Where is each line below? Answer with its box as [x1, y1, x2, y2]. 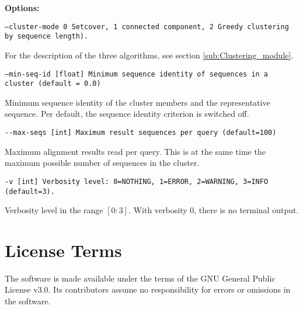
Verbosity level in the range [5, 204, 103, 216]
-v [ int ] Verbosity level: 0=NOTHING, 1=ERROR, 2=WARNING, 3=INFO [5, 177, 269, 186]
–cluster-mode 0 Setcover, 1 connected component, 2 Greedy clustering [5, 22, 289, 31]
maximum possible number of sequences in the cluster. [5, 157, 200, 169]
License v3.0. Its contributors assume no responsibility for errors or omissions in [5, 283, 291, 296]
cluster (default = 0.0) [5, 79, 101, 88]
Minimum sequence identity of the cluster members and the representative [5, 96, 270, 108]
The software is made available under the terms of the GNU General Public [5, 272, 276, 284]
